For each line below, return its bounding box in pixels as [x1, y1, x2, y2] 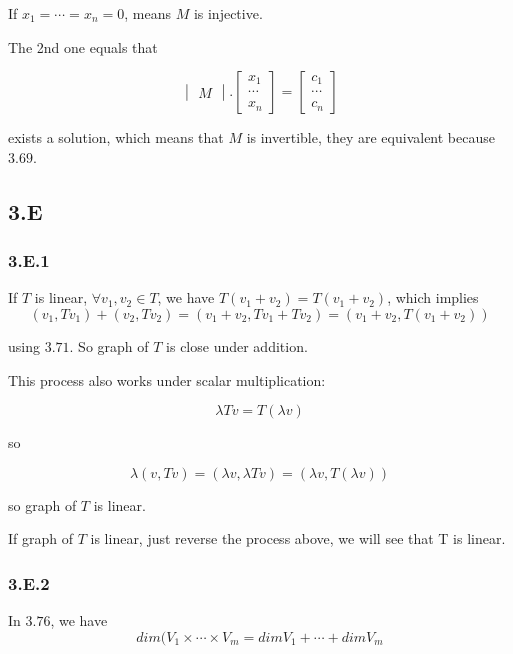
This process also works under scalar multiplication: [8, 369, 326, 390]
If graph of [8, 528, 74, 549]
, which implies [387, 287, 479, 308]
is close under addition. [166, 335, 308, 356]
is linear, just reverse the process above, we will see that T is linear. [90, 528, 506, 549]
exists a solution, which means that [8, 127, 224, 148]
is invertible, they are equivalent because [246, 127, 495, 148]
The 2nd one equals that [8, 36, 158, 57]
